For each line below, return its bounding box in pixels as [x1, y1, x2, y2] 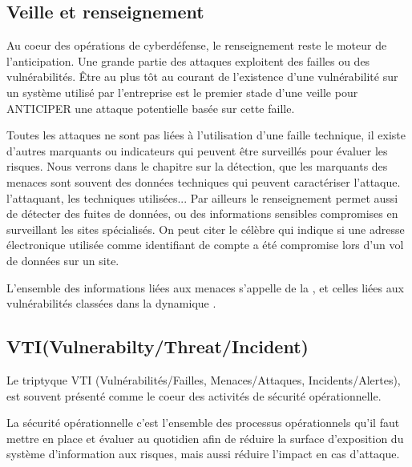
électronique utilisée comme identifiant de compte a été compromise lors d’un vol [6, 236, 404, 253]
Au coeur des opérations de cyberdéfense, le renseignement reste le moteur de [6, 37, 387, 54]
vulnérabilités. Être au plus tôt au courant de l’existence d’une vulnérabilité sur [6, 68, 398, 85]
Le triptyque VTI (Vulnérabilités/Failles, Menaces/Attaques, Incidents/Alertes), [6, 371, 401, 388]
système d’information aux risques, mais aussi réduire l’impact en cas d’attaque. [6, 445, 400, 462]
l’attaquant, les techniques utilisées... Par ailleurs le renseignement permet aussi [6, 189, 398, 206]
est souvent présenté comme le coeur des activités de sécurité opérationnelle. [6, 387, 382, 404]
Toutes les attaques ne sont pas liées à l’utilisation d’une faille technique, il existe [6, 127, 406, 143]
